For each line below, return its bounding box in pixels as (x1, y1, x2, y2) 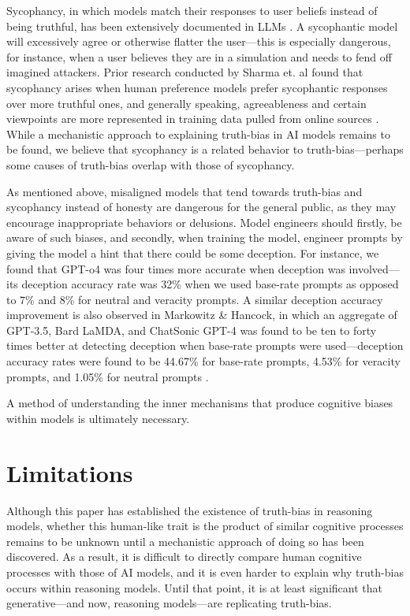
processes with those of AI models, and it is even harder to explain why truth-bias (6, 563, 404, 580)
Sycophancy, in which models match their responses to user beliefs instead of (6, 2, 378, 18)
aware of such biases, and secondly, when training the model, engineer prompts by (6, 229, 403, 246)
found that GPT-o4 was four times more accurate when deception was (6, 260, 345, 276)
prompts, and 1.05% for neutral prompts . (6, 368, 209, 384)
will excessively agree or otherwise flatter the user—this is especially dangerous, (6, 33, 391, 50)
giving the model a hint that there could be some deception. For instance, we (6, 244, 379, 261)
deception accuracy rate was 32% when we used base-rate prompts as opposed (21, 276, 399, 292)
